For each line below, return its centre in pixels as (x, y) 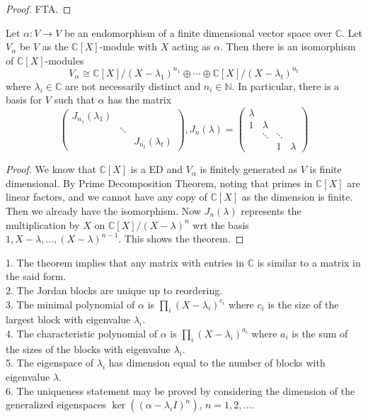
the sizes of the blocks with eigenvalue (88, 348)
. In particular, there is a (286, 85)
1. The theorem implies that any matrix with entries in (125, 262)
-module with (128, 46)
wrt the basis (221, 224)
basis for (24, 100)
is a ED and (157, 169)
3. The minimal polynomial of (70, 304)
